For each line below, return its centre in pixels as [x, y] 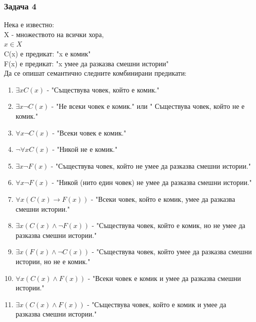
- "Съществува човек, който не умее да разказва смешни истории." [151, 165]
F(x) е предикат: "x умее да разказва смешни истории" [86, 63]
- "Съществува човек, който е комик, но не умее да [169, 225]
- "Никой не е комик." [85, 149]
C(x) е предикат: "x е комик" [47, 53]
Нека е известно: [29, 24]
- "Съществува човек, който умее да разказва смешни [172, 252]
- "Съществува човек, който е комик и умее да [157, 304]
